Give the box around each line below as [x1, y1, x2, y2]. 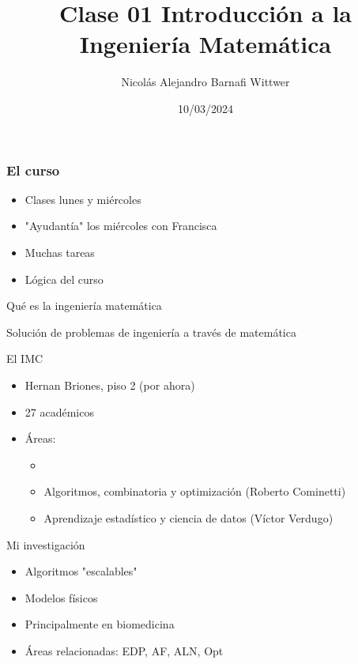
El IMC [6, 350, 43, 367]
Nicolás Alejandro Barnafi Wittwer [121, 74, 290, 90]
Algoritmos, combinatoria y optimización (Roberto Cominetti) [43, 483, 346, 500]
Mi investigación [6, 536, 85, 553]
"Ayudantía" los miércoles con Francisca [24, 217, 217, 234]
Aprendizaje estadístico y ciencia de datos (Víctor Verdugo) [43, 509, 334, 526]
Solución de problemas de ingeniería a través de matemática [6, 323, 296, 340]
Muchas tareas [24, 243, 95, 260]
